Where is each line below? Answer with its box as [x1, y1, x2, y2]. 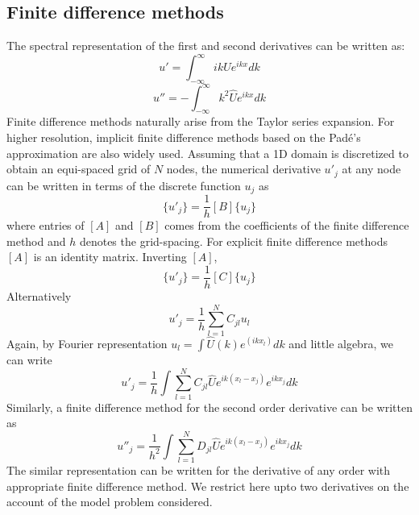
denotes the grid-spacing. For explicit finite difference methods [79, 232, 388, 249]
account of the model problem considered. [6, 493, 213, 510]
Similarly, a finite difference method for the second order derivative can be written [6, 398, 413, 415]
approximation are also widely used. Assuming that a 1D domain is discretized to [6, 144, 409, 161]
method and [6, 232, 66, 249]
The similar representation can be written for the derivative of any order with [6, 461, 391, 478]
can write [6, 351, 52, 368]
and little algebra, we [288, 334, 393, 351]
